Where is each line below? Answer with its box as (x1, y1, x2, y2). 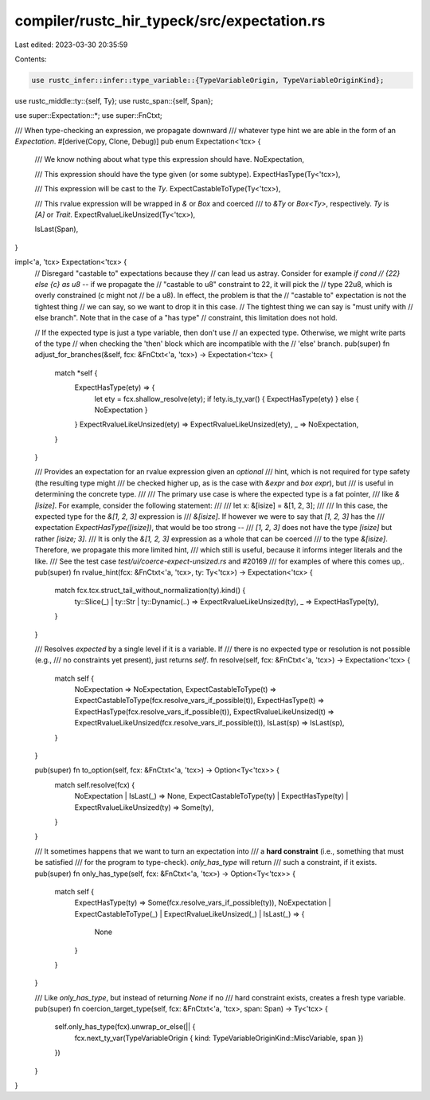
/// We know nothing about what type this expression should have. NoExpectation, (34, 155, 305, 164)
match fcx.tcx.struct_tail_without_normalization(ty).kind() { (54, 586, 246, 595)
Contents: (14, 54, 47, 64)
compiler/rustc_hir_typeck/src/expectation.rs (14, 12, 326, 29)
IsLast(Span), (34, 224, 79, 234)
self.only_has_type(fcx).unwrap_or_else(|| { (54, 1022, 196, 1031)
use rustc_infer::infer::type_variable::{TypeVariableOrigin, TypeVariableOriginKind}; (31, 76, 385, 84)
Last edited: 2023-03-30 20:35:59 (14, 40, 128, 49)
